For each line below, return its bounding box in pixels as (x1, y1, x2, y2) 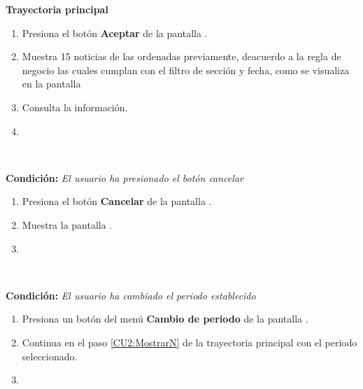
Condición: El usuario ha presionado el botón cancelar (6, 170, 243, 185)
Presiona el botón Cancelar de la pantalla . (22, 194, 212, 208)
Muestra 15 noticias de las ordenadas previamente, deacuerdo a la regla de (22, 49, 341, 64)
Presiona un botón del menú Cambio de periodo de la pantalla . (22, 311, 308, 326)
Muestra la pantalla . (22, 217, 113, 232)
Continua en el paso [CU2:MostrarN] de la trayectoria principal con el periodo (22, 334, 357, 349)
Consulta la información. (22, 99, 128, 114)
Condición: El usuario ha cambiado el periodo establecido (6, 288, 256, 302)
